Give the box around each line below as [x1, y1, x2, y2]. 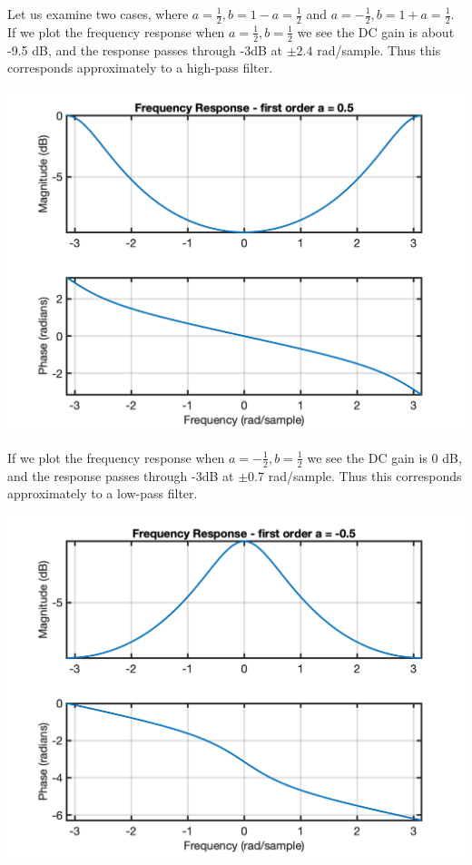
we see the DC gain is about [297, 22, 455, 41]
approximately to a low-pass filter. [7, 484, 198, 503]
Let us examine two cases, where [7, 5, 189, 23]
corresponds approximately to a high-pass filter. [7, 58, 273, 77]
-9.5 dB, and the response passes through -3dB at [7, 40, 283, 59]
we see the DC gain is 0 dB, [307, 447, 462, 467]
